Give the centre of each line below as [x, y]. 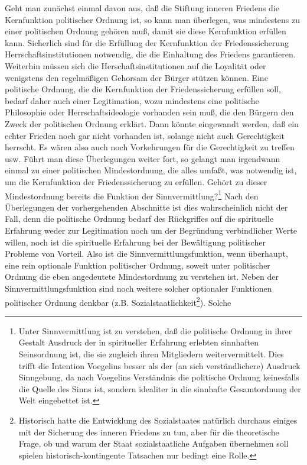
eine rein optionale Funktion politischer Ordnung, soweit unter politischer [138, 265]
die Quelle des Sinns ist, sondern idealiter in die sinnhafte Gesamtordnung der [160, 388]
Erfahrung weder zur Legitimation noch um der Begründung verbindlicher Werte [151, 230]
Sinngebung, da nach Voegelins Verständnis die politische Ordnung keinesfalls [159, 377]
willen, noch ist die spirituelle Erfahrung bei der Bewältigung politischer [135, 242]
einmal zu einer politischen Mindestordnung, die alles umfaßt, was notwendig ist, [151, 170]
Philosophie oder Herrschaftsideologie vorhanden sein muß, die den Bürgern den [149, 112]
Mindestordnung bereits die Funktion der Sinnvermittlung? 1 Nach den [132, 195]
